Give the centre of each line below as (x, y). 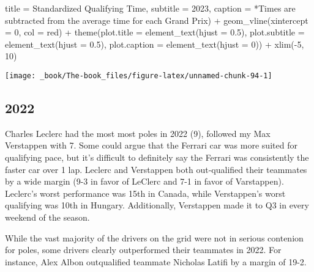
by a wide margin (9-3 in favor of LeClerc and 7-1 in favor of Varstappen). (144, 181)
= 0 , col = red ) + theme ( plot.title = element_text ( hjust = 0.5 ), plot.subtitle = (155, 32)
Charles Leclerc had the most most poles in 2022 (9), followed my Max (138, 133)
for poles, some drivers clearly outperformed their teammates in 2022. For (143, 250)
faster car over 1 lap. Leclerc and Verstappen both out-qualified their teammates (156, 169)
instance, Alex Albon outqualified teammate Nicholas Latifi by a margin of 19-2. (156, 261)
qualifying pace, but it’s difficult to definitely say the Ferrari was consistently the (157, 157)
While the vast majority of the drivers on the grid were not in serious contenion (154, 237)
